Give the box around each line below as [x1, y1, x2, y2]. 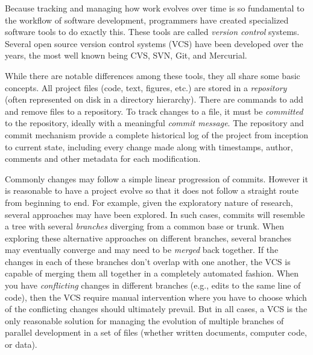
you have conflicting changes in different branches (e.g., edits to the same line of [5, 279, 301, 292]
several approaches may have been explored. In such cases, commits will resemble [5, 208, 305, 220]
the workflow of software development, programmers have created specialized [5, 13, 289, 26]
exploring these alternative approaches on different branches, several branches [5, 231, 292, 244]
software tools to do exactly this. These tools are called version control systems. [5, 25, 300, 38]
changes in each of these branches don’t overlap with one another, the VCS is [5, 255, 291, 267]
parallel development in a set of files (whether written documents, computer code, [5, 326, 307, 339]
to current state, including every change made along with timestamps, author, [5, 140, 293, 153]
